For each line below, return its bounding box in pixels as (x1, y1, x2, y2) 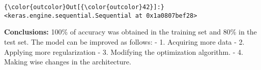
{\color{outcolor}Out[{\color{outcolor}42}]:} (4, 4, 164, 11)
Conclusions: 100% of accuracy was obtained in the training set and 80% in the (4, 26, 257, 37)
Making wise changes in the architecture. (4, 56, 131, 67)
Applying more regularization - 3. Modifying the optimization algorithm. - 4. (4, 46, 243, 57)
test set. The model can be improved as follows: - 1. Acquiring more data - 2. (4, 36, 245, 47)
